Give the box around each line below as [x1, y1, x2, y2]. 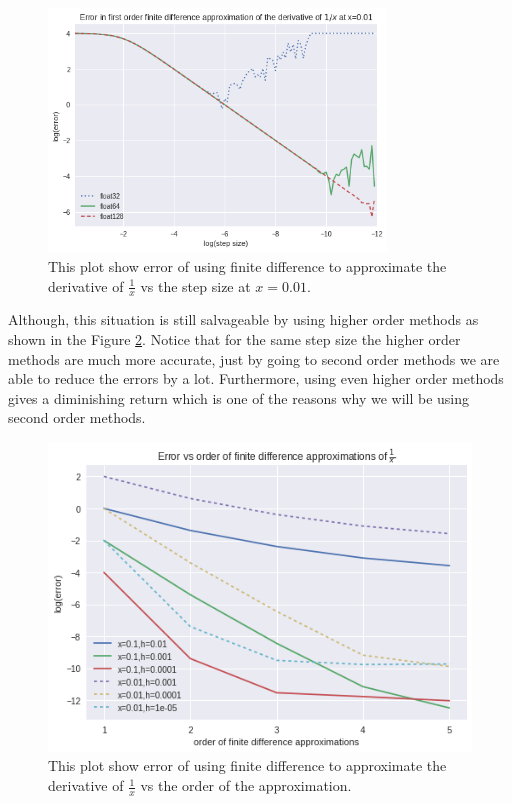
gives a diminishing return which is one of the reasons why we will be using [8, 387, 470, 408]
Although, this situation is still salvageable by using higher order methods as [8, 309, 479, 330]
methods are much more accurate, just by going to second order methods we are [8, 348, 500, 369]
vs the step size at [140, 275, 251, 296]
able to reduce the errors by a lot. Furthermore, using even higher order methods [8, 368, 504, 389]
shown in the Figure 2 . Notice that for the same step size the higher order [8, 329, 461, 349]
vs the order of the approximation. [140, 775, 352, 796]
